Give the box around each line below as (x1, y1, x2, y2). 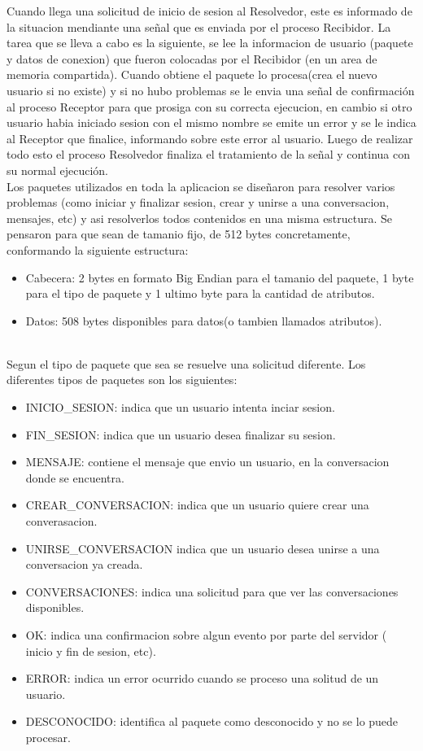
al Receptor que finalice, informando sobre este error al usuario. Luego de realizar (7, 129, 413, 146)
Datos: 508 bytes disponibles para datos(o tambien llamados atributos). (25, 312, 382, 329)
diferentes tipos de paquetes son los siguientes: (7, 371, 238, 388)
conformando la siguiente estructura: (7, 241, 189, 258)
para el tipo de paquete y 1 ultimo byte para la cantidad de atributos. (25, 285, 375, 302)
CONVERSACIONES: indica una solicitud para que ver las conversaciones (25, 583, 399, 600)
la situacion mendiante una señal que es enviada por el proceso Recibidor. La (7, 18, 391, 35)
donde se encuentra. (25, 469, 124, 486)
